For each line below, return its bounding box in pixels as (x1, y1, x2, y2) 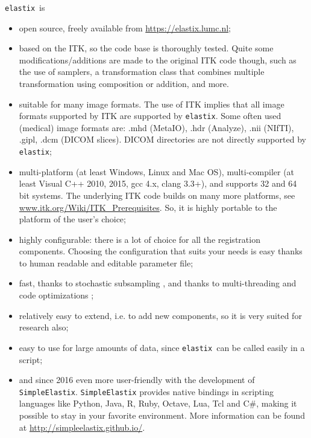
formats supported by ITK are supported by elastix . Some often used (19, 109, 281, 122)
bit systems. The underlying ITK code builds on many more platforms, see (19, 188, 295, 201)
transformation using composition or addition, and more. (19, 77, 229, 90)
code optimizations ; (19, 289, 94, 301)
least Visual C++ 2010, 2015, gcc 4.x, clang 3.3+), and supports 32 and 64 (19, 177, 297, 190)
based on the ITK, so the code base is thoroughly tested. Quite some (19, 42, 274, 54)
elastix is (5, 1, 45, 13)
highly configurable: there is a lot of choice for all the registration (19, 233, 260, 245)
